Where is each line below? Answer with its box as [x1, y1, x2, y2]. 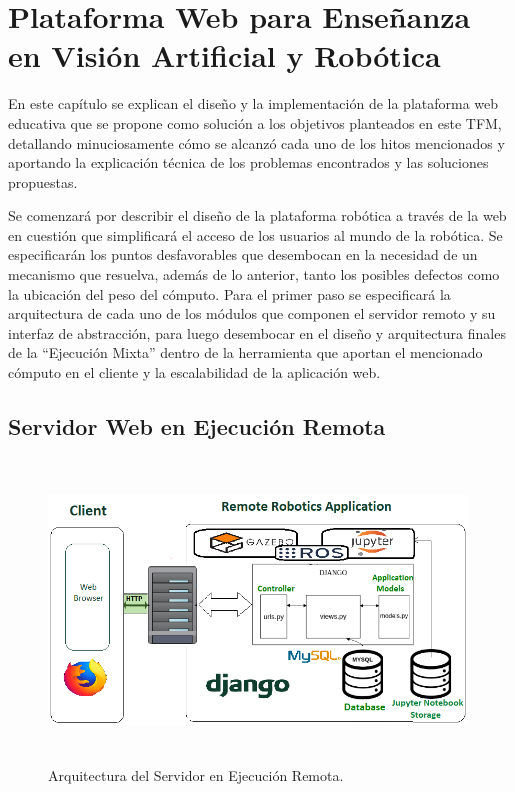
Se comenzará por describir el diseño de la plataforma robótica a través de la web [8, 205, 507, 226]
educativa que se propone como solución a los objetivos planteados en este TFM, [8, 112, 502, 133]
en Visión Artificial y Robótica [8, 35, 441, 76]
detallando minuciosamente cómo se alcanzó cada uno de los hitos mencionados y [8, 132, 505, 153]
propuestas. [8, 171, 78, 192]
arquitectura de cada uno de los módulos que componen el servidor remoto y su [8, 303, 496, 324]
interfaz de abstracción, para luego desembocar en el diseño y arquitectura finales [8, 322, 506, 343]
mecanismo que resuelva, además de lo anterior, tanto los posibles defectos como [8, 264, 500, 285]
